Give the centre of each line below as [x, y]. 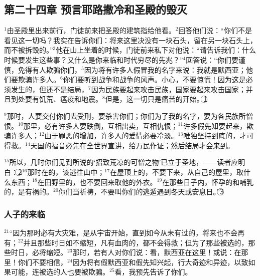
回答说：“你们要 [212, 59]
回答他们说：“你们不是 [215, 30]
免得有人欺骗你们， [49, 69]
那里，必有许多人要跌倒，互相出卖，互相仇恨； [101, 125]
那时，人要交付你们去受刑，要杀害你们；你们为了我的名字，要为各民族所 [126, 115]
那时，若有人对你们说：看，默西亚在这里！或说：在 [157, 252]
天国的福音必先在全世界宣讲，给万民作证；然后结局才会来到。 [132, 145]
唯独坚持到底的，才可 [219, 135]
